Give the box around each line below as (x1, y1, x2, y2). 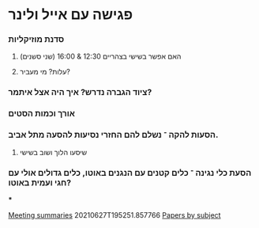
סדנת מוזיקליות (8, 34, 65, 45)
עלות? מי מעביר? (19, 67, 71, 77)
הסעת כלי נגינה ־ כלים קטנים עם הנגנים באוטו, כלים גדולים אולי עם (8, 167, 252, 178)
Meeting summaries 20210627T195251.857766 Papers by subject (8, 210, 221, 219)
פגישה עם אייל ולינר (8, 6, 133, 24)
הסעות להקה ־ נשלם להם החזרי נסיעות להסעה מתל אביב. (8, 129, 219, 140)
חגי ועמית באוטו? (8, 177, 72, 188)
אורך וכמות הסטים (8, 108, 75, 120)
